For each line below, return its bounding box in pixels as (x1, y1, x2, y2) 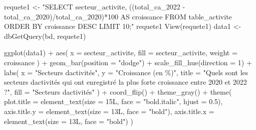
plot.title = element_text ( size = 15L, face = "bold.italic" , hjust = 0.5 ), (4, 96, 223, 107)
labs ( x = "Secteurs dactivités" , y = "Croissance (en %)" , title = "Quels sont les (4, 67, 248, 77)
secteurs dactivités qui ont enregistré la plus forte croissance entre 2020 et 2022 (4, 77, 247, 87)
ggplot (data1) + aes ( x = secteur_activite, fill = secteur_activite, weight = (4, 47, 237, 58)
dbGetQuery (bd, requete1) (4, 30, 86, 41)
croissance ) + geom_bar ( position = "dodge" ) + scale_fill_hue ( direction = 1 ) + (4, 57, 252, 67)
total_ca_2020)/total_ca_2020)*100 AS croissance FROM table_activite (4, 11, 232, 21)
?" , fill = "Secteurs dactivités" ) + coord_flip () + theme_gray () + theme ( (4, 86, 232, 97)
